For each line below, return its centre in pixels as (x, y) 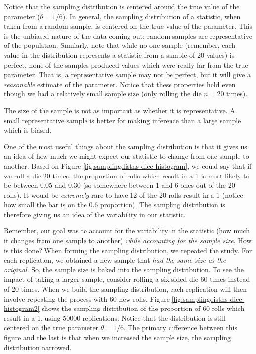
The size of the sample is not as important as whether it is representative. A (120, 110)
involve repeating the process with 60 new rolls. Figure (87, 298)
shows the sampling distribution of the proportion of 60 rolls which (143, 308)
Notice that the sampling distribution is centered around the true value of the (122, 6)
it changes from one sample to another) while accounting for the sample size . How (128, 241)
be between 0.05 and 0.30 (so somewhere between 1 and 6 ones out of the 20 (120, 185)
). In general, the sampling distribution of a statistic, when (151, 16)
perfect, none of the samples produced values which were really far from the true (126, 65)
